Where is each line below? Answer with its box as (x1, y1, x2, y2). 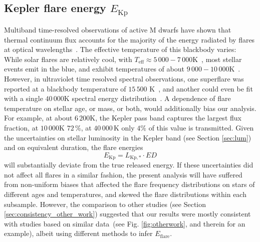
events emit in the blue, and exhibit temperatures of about (4, 63, 184, 74)
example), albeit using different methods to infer (4, 228, 153, 238)
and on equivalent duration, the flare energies (4, 142, 143, 152)
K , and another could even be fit (149, 83, 253, 93)
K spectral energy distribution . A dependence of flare (64, 93, 231, 103)
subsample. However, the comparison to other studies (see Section (4, 198, 206, 209)
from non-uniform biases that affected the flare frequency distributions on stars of (4, 179, 255, 189)
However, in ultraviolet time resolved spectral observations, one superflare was (4, 73, 244, 83)
